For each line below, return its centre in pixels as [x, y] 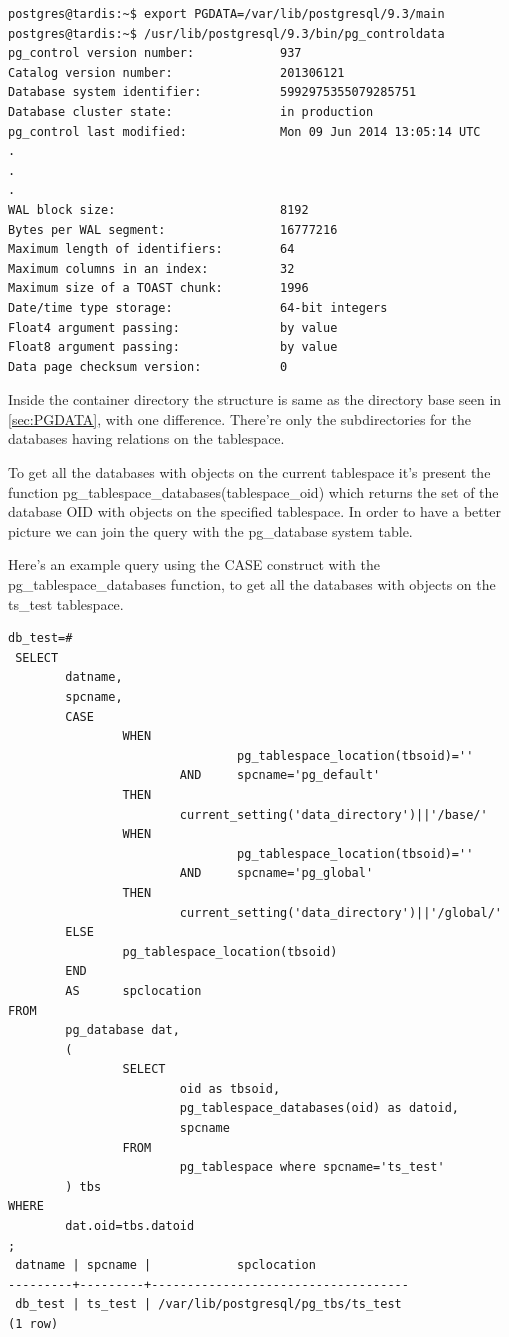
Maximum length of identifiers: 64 [151, 249]
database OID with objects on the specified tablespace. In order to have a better [254, 511]
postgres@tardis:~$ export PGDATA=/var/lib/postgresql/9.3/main [226, 14]
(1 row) [33, 1324]
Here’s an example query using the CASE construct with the [194, 564]
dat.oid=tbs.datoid [130, 1226]
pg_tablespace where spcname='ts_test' [312, 1167]
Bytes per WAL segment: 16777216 [173, 229]
